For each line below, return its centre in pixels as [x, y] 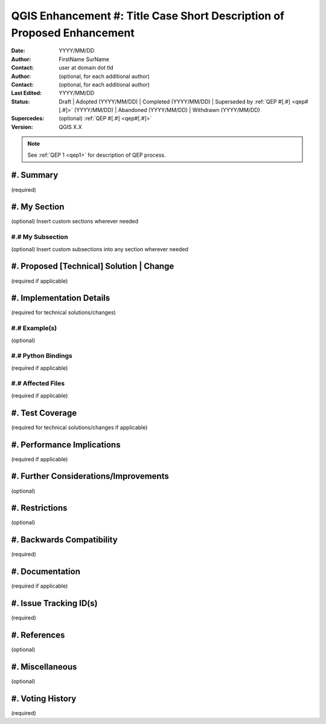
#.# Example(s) [34, 328]
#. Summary [35, 175]
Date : [18, 51]
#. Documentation [46, 572]
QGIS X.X [70, 127]
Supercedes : [28, 119]
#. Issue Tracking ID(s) [54, 603]
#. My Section [38, 207]
